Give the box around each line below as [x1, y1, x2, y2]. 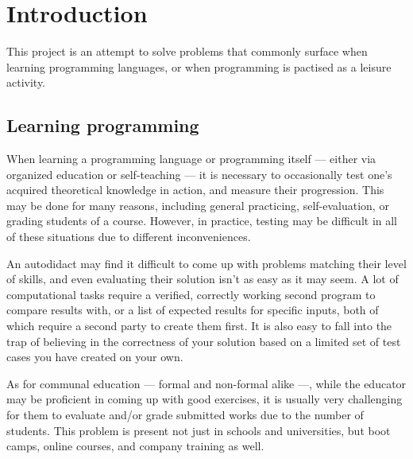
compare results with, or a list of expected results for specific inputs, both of [6, 301, 379, 318]
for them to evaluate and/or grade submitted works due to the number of [6, 406, 364, 423]
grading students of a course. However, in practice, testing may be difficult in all [6, 212, 397, 229]
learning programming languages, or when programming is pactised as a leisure [6, 58, 392, 75]
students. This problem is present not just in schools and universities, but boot [6, 422, 391, 438]
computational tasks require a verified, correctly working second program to [6, 286, 376, 302]
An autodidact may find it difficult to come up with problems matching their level [6, 255, 407, 271]
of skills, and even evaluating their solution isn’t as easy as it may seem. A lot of [6, 270, 399, 287]
